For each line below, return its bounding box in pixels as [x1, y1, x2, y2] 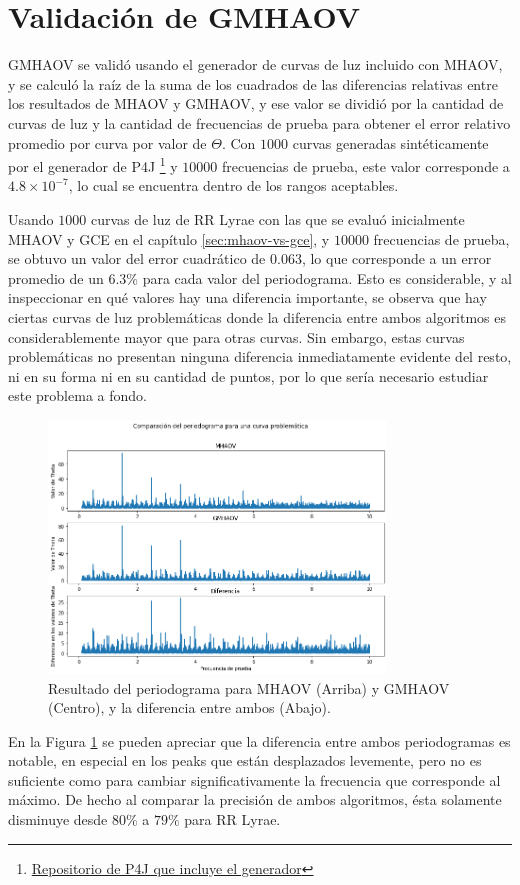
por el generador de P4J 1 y [8, 153, 178, 176]
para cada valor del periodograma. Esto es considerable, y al [142, 267, 512, 288]
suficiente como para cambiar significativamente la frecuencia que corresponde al [8, 769, 501, 790]
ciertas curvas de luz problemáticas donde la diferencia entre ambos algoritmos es [8, 306, 507, 327]
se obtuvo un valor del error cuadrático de [8, 248, 266, 269]
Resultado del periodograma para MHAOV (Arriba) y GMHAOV [48, 677, 450, 698]
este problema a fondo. [8, 385, 147, 406]
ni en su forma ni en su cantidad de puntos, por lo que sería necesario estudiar [8, 365, 489, 386]
